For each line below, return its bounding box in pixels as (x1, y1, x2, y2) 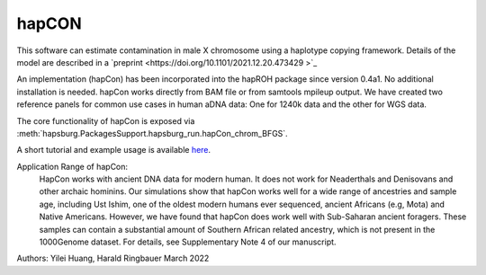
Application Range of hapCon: (16, 161, 129, 172)
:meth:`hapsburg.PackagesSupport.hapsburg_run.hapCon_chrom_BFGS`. (16, 128, 288, 138)
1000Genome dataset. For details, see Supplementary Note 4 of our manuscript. (39, 236, 337, 247)
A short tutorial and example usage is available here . (16, 145, 211, 155)
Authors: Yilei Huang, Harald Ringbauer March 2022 (16, 253, 210, 264)
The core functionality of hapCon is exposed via (16, 115, 195, 126)
